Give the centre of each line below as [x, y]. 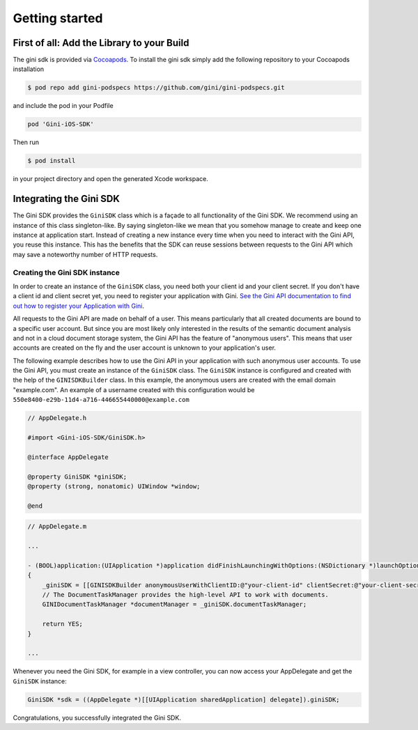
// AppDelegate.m [57, 527]
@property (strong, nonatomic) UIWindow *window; [114, 486]
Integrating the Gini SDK [66, 199]
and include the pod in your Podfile [63, 106]
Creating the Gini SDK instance [66, 272]
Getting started [58, 18]
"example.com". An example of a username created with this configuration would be [134, 389]
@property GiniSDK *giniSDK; [77, 476]
